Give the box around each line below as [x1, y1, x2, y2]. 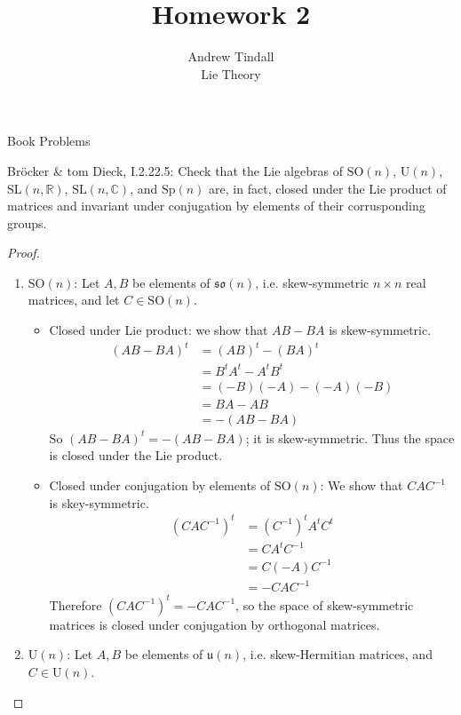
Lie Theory [201, 64, 261, 83]
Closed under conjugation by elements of [49, 476, 271, 494]
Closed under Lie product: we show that [49, 321, 268, 339]
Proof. [7, 243, 40, 262]
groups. [7, 213, 47, 232]
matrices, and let [28, 290, 120, 309]
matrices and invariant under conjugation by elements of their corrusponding [7, 196, 425, 215]
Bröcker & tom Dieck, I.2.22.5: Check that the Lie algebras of [7, 161, 343, 179]
